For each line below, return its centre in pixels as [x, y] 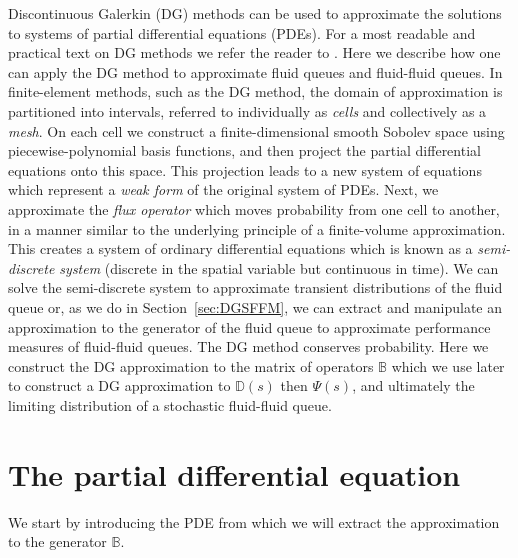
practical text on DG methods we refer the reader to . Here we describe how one [254, 52]
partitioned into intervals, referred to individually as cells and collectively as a [247, 110]
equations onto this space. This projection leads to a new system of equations [245, 169]
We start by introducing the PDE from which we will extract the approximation [254, 521]
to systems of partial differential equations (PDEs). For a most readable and [242, 32]
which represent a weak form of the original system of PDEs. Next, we [223, 189]
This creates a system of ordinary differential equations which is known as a [240, 248]
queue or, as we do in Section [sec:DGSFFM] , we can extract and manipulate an [255, 306]
